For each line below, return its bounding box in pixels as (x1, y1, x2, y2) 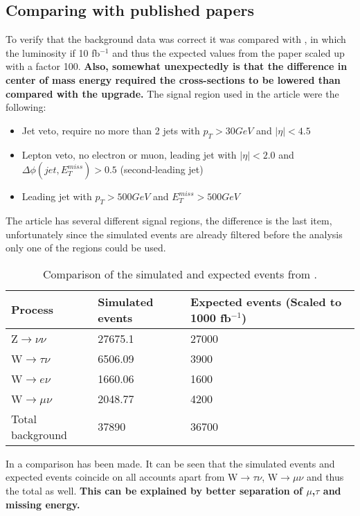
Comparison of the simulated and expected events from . (43, 265, 317, 282)
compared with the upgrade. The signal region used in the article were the (6, 86, 339, 100)
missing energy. (6, 497, 80, 511)
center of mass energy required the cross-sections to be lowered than (6, 72, 341, 87)
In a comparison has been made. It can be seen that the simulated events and (6, 456, 335, 470)
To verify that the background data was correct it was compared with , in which (6, 32, 346, 46)
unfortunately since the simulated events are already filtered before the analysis (6, 226, 343, 241)
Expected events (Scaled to (190, 293, 342, 310)
